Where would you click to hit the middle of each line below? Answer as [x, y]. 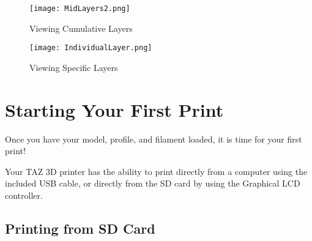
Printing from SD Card [80, 228]
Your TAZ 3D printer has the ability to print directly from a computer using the [156, 171]
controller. [24, 195]
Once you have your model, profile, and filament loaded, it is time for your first [154, 139]
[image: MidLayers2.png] [80, 9]
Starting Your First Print [114, 109]
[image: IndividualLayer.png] [91, 48]
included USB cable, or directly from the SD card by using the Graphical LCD [153, 183]
